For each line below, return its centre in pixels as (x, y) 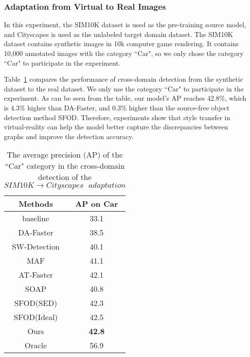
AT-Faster (36, 275)
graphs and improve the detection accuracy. (69, 136)
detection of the (65, 177)
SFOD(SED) (36, 303)
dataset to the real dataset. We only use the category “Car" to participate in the (124, 88)
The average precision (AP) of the (65, 155)
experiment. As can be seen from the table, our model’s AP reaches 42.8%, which (125, 98)
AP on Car (97, 204)
